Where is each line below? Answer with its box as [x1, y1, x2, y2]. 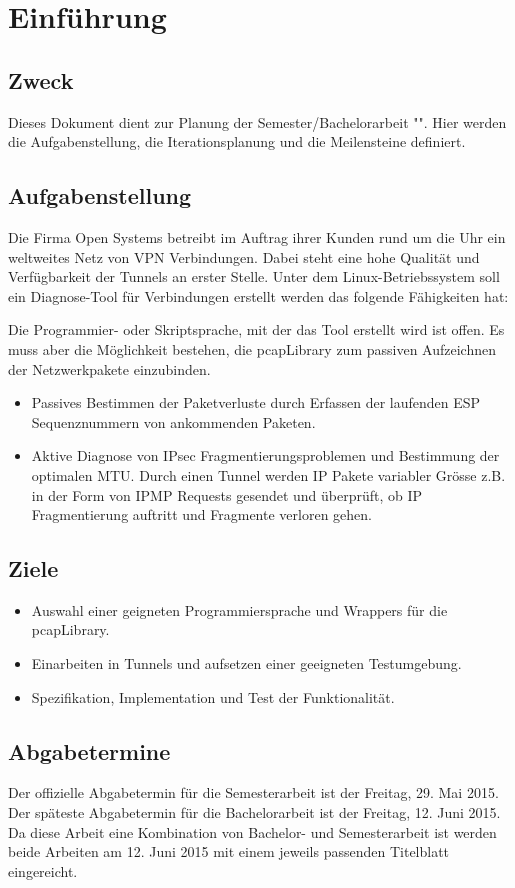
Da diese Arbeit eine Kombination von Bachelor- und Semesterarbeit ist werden [8, 821, 497, 842]
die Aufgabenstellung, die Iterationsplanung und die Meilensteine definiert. [8, 131, 466, 152]
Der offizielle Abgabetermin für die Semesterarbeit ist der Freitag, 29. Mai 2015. [8, 782, 499, 803]
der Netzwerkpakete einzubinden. [8, 358, 211, 379]
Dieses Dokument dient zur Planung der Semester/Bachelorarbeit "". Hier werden [8, 111, 507, 132]
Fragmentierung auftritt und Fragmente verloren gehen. [31, 504, 372, 525]
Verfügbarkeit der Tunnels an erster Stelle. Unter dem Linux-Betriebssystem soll [8, 266, 500, 287]
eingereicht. [8, 860, 78, 881]
